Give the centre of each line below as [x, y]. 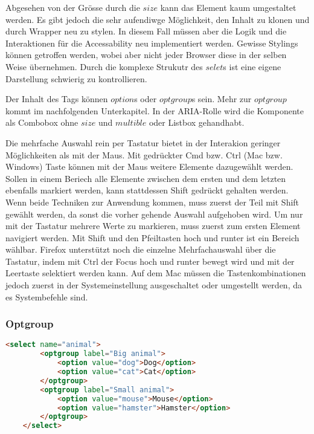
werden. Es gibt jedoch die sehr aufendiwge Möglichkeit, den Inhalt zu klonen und [158, 19]
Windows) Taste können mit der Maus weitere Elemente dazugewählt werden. [149, 167]
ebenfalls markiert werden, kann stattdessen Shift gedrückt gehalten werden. [147, 190]
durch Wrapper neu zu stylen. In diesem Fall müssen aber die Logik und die [146, 31]
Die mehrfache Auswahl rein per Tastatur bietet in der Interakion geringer [143, 142]
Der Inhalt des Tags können [57, 99]
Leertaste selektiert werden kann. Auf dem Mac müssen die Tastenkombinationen [156, 273]
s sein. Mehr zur [222, 99]
